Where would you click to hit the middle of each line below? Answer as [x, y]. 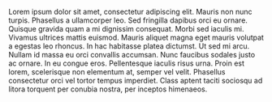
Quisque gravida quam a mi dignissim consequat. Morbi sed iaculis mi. [127, 29]
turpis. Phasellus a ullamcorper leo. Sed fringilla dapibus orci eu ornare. [128, 20]
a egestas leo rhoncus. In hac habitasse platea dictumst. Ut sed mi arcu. [129, 46]
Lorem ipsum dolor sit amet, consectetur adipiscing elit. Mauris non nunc [130, 12]
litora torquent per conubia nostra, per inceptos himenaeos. [108, 89]
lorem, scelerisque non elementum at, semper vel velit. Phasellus [117, 72]
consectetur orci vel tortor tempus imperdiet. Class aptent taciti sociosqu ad [136, 81]
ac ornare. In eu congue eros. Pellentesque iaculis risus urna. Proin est [127, 63]
